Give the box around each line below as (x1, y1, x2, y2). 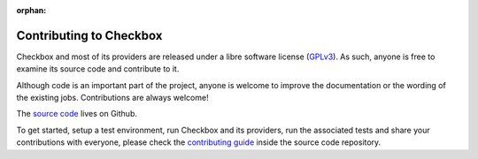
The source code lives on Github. (16, 109, 137, 119)
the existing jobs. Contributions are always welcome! (16, 93, 209, 103)
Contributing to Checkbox (16, 27, 163, 43)
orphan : (16, 5, 47, 15)
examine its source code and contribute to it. (16, 64, 180, 74)
